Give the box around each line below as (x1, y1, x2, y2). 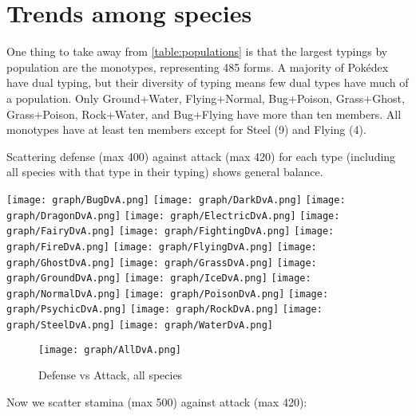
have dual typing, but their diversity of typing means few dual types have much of (6, 74, 409, 91)
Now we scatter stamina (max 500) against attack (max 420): (6, 394, 307, 410)
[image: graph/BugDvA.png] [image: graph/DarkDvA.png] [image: (6, 194, 346, 206)
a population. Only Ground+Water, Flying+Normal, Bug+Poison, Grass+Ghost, (6, 89, 405, 106)
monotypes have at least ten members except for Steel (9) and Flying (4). (6, 121, 366, 138)
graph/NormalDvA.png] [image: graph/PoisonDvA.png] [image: (6, 288, 329, 300)
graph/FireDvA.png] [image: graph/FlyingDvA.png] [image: (6, 241, 317, 253)
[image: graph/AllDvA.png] (38, 343, 181, 355)
